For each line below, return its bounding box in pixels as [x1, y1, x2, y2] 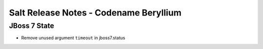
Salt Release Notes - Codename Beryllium [9, 7, 182, 18]
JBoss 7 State [9, 21, 55, 30]
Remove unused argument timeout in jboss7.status [21, 35, 125, 41]
